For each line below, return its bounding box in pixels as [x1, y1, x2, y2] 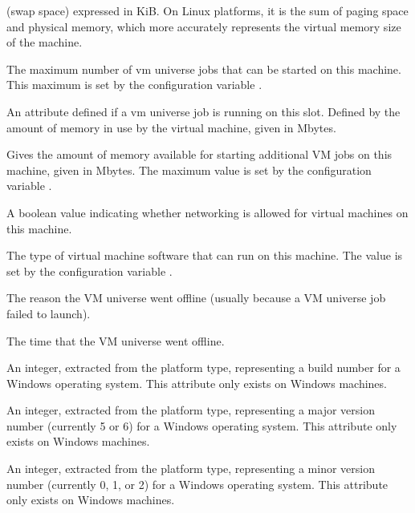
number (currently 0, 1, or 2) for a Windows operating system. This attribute [6, 475, 389, 492]
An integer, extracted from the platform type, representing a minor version [6, 460, 375, 477]
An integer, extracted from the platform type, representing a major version [6, 402, 375, 418]
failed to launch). [6, 305, 91, 321]
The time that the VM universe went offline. [6, 332, 225, 349]
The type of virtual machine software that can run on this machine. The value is [6, 247, 403, 264]
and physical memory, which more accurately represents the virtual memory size [6, 18, 401, 34]
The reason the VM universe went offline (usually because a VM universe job [6, 289, 386, 306]
